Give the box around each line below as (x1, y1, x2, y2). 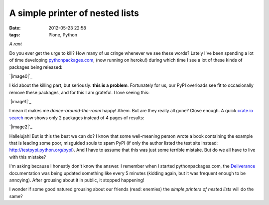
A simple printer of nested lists (9, 7, 139, 18)
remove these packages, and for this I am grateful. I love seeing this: (9, 89, 149, 95)
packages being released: (9, 64, 63, 70)
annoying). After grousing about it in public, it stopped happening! (9, 177, 144, 183)
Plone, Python (48, 31, 77, 37)
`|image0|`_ (9, 73, 32, 79)
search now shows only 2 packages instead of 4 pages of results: (9, 115, 144, 121)
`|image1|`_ (9, 99, 32, 105)
